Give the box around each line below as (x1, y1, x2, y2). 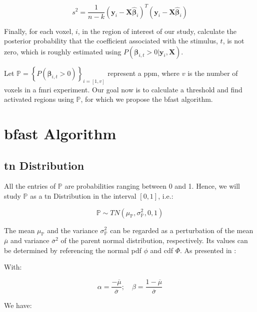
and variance (10, 235, 49, 246)
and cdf (150, 245, 173, 255)
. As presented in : (180, 245, 236, 255)
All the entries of (4, 181, 56, 191)
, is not (222, 35, 244, 46)
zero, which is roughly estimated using (4, 46, 121, 56)
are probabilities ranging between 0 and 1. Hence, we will (64, 181, 240, 191)
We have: (4, 300, 32, 311)
